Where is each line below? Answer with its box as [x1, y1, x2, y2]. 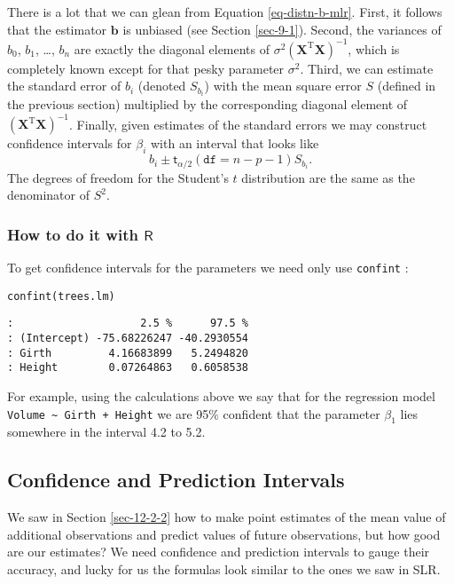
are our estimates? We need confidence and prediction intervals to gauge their [7, 542, 430, 561]
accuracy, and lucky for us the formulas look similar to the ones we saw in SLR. [7, 560, 441, 579]
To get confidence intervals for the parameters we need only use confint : [7, 258, 409, 277]
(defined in [377, 76, 436, 95]
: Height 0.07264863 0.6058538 [7, 361, 249, 375]
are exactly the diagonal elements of [74, 39, 270, 58]
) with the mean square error [204, 76, 362, 95]
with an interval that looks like [150, 134, 319, 153]
